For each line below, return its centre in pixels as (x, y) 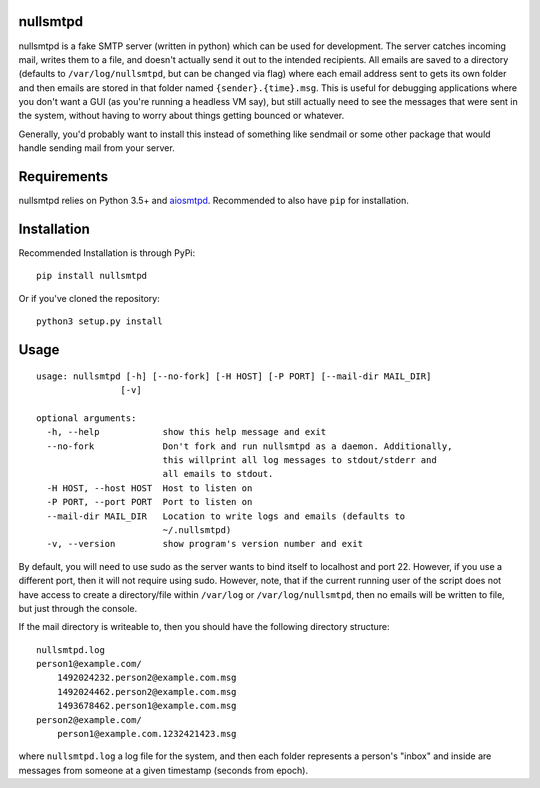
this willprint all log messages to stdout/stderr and (299, 459)
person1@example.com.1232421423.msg (146, 734)
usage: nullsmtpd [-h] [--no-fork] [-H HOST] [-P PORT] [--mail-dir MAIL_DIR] (234, 376)
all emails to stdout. (218, 474)
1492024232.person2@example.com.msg (146, 678)
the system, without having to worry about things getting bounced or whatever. (181, 116)
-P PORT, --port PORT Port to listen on (149, 502)
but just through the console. (78, 608)
